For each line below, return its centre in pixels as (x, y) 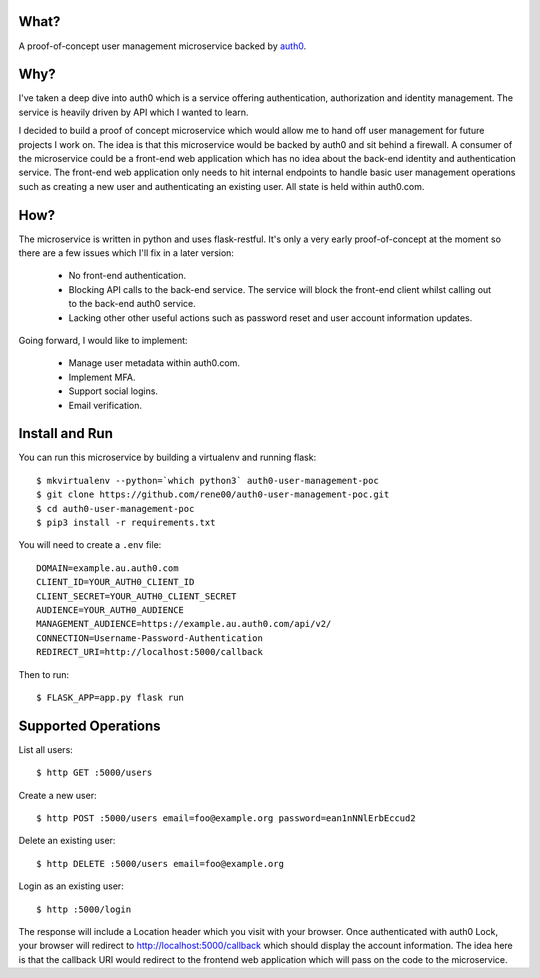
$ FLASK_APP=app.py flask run (110, 697)
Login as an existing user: (71, 886)
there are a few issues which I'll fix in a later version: (126, 253)
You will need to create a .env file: (90, 545)
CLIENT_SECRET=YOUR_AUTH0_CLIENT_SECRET (136, 596)
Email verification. (105, 405)
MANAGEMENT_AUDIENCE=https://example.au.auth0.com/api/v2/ (184, 624)
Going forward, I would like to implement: (103, 341)
